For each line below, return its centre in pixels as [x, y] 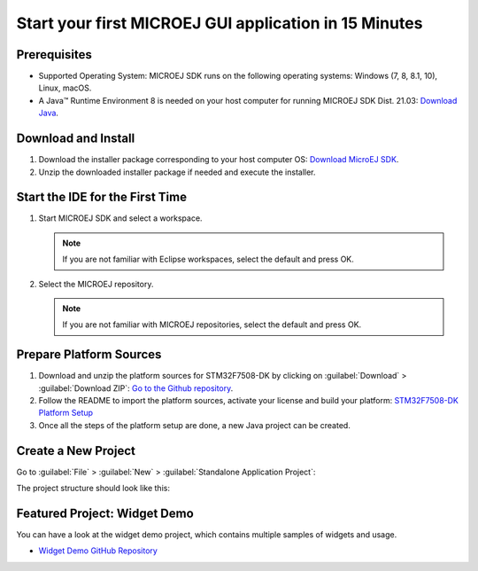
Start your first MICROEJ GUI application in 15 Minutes [220, 23]
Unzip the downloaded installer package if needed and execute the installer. [177, 172]
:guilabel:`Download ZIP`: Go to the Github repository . [136, 388]
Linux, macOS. [65, 88]
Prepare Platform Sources [89, 355]
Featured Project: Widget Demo [105, 513]
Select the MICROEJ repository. [96, 284]
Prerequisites [54, 55]
